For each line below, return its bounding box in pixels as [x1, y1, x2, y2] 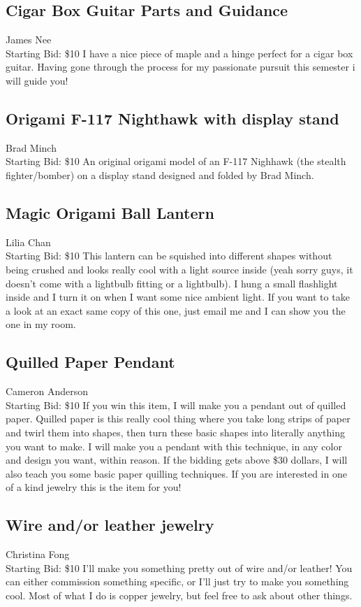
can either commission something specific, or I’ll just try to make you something [6, 574, 349, 589]
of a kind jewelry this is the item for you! [6, 480, 182, 494]
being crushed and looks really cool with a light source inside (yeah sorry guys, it [6, 262, 353, 276]
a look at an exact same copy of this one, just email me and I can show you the [6, 303, 346, 317]
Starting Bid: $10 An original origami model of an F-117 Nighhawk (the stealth [6, 154, 346, 169]
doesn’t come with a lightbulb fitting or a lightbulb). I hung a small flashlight [6, 276, 338, 290]
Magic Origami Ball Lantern [6, 201, 214, 223]
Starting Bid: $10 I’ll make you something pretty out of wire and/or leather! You [6, 560, 353, 575]
